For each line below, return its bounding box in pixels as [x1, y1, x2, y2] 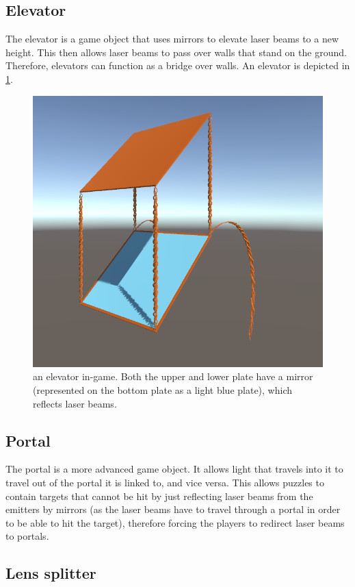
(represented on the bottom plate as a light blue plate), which [33, 383, 293, 397]
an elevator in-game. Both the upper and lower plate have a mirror [33, 369, 313, 384]
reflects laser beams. [33, 396, 117, 410]
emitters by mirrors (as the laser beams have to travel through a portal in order [5, 502, 341, 516]
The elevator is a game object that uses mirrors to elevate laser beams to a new [5, 32, 339, 46]
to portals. [5, 529, 49, 543]
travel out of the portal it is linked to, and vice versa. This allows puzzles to [5, 475, 324, 489]
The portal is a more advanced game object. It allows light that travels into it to [5, 462, 343, 476]
